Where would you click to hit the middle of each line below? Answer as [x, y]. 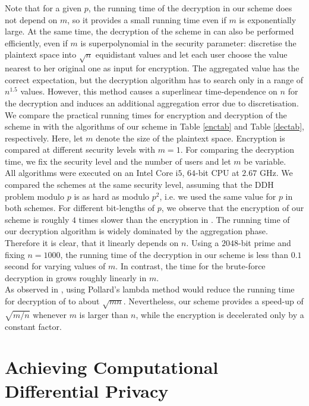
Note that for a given [43, 8]
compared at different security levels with [80, 150]
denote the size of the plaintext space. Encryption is [190, 138]
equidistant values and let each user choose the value [191, 54]
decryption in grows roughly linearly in [76, 277]
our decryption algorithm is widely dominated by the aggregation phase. [136, 231]
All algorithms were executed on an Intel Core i [92, 173]
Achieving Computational [112, 367]
